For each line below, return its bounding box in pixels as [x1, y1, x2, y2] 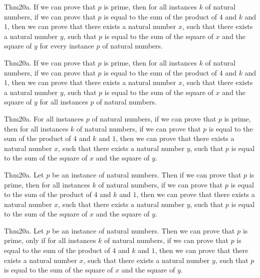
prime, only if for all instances [4, 235, 96, 245]
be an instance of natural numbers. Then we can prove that [52, 225, 235, 235]
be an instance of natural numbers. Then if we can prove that [52, 169, 241, 179]
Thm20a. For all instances [4, 113, 84, 123]
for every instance [40, 40, 94, 51]
